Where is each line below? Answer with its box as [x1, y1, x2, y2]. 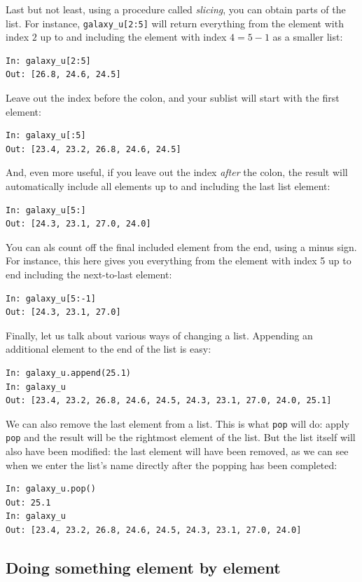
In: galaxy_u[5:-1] [6, 293, 96, 304]
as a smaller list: [272, 29, 343, 44]
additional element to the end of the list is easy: [6, 341, 211, 356]
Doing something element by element [6, 556, 281, 578]
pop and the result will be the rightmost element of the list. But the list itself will [6, 430, 356, 445]
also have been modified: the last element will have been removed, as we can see [6, 444, 349, 459]
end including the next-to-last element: [6, 266, 172, 281]
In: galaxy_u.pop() [6, 484, 96, 494]
